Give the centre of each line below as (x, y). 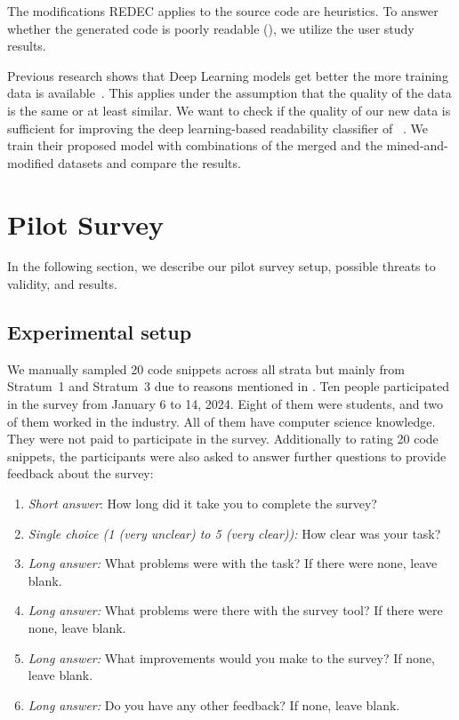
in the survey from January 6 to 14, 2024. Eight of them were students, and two (225, 404)
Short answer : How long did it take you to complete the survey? (202, 504)
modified (31, 162)
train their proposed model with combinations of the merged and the (195, 145)
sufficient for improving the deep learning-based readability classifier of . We (218, 128)
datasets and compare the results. (149, 162)
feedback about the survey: (81, 473)
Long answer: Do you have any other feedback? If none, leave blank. (214, 704)
